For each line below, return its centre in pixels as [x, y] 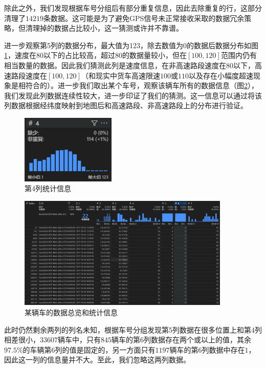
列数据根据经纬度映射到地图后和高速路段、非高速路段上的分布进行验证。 [126, 105]
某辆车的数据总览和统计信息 [71, 312]
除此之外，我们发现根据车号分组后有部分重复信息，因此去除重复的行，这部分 [133, 8]
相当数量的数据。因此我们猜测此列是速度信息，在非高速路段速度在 [115, 65]
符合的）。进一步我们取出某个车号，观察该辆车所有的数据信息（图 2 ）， [142, 85]
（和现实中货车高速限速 [120, 75]
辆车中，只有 [79, 340]
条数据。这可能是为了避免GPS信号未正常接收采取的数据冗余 [144, 18]
